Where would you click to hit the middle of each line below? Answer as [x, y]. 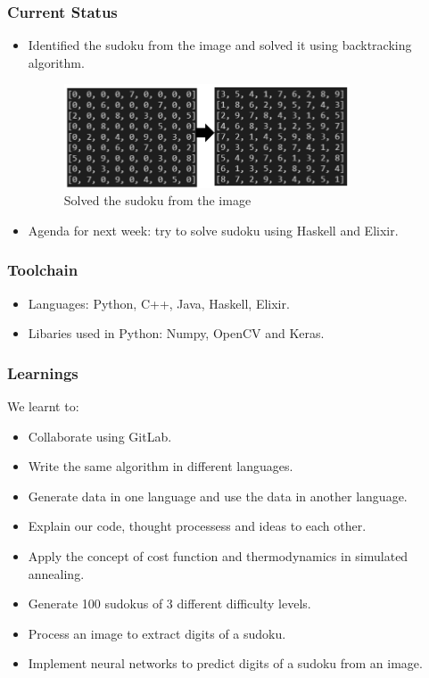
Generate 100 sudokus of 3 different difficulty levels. [169, 604]
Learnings [43, 372]
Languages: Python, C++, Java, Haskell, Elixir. [159, 303]
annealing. [56, 573]
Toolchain [43, 270]
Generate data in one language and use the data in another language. [218, 496]
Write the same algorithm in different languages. [161, 466]
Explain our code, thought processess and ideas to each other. [197, 526]
